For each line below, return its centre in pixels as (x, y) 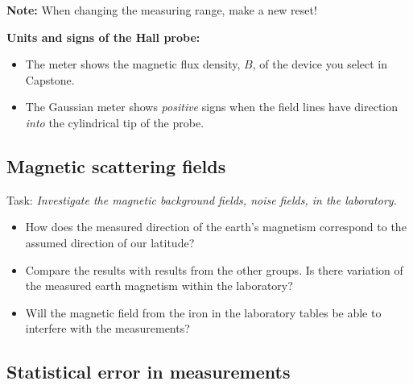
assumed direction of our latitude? (110, 242)
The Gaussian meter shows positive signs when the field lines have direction (212, 107)
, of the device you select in (320, 64)
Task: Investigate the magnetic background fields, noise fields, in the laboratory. (202, 199)
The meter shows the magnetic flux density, (133, 64)
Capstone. (50, 79)
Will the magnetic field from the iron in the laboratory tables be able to (203, 312)
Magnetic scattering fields (116, 166)
